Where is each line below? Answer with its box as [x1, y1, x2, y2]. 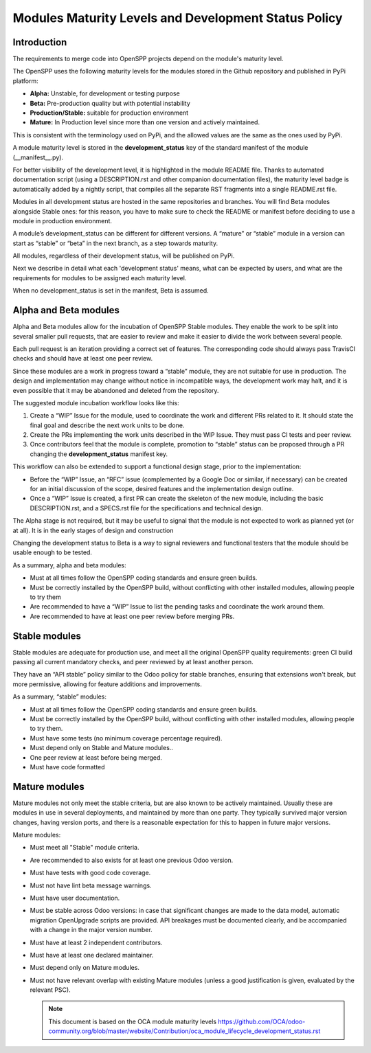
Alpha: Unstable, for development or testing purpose [30, 89, 180, 98]
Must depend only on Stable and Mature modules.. [30, 744, 173, 752]
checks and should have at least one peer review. [12, 354, 153, 363]
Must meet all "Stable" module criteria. [30, 843, 140, 852]
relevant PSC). [30, 986, 71, 994]
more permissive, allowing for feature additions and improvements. [12, 680, 203, 688]
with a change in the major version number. [30, 926, 153, 934]
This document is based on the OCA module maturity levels [48, 1017, 216, 1026]
